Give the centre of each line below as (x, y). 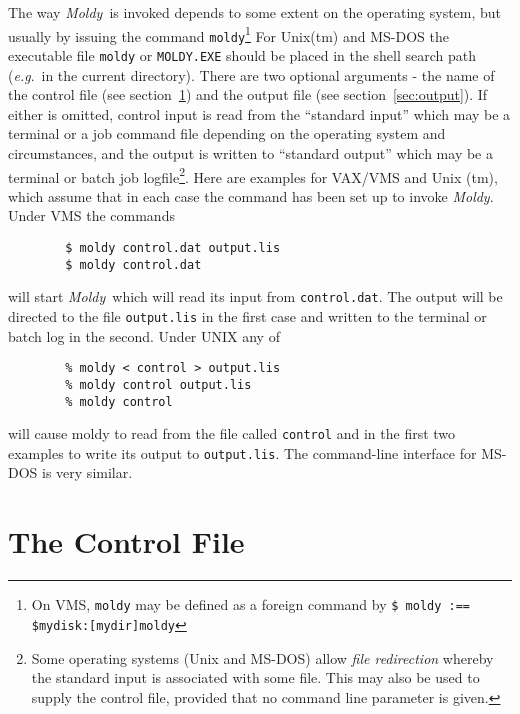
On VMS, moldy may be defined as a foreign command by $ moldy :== (251, 604)
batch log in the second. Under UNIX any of (144, 335)
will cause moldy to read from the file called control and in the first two (232, 433)
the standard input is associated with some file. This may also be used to (255, 677)
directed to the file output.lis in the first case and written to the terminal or (247, 315)
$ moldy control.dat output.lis (173, 247)
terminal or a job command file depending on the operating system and (227, 133)
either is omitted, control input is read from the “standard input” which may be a (259, 113)
